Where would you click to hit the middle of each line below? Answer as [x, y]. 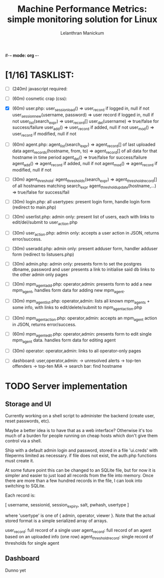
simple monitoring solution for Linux [82, 19]
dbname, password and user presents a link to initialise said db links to [83, 269]
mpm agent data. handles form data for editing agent [64, 341]
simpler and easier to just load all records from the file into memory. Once [79, 476]
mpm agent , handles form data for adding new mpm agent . [69, 291]
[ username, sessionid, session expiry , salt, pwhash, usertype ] [67, 506]
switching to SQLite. [25, 486]
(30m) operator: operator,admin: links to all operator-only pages [77, 351]
